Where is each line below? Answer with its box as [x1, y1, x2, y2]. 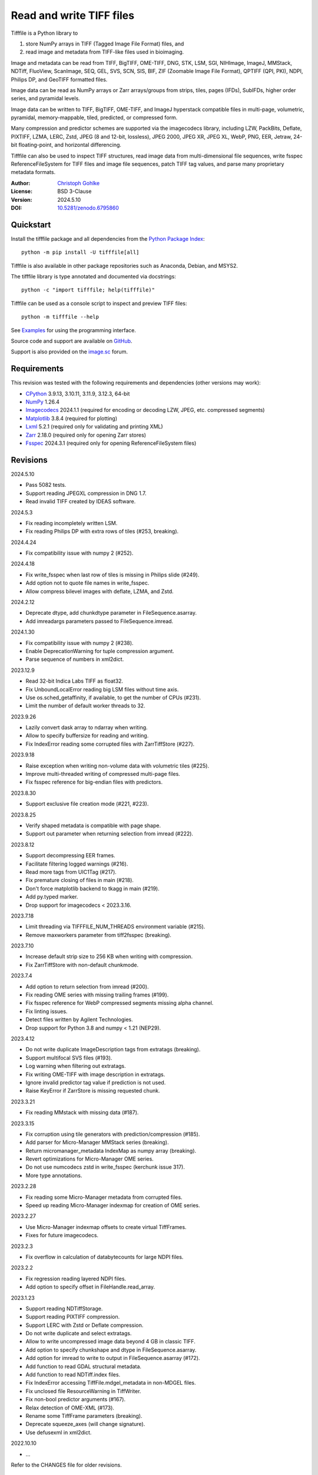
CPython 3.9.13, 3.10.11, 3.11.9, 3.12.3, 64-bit [25, 390, 130, 397]
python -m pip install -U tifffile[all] [21, 249, 140, 256]
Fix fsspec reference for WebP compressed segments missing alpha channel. [25, 999, 214, 1007]
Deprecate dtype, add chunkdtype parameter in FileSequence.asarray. [25, 609, 197, 617]
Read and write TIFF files [11, 9, 135, 22]
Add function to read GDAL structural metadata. [25, 1363, 141, 1370]
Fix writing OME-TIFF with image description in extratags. [25, 1071, 165, 1078]
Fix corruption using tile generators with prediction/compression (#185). [25, 1130, 200, 1138]
